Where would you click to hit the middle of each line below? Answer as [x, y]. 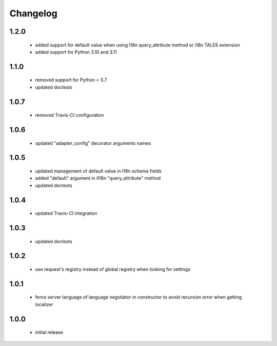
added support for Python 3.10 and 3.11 [76, 52]
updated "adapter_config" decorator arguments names [93, 143]
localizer [44, 304]
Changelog [33, 13]
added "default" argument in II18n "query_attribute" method [98, 178]
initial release [49, 332]
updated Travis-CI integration [66, 213]
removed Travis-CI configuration [70, 115]
